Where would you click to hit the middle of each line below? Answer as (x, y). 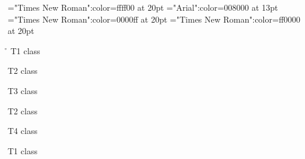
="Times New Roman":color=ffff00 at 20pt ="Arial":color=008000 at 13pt (143, 7)
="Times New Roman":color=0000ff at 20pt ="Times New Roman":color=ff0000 (154, 19)
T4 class (23, 131)
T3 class (23, 90)
